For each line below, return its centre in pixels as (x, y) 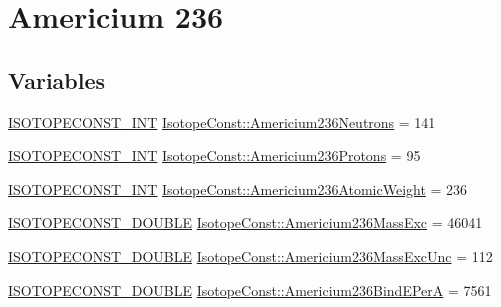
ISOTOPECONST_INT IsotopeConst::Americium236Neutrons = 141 (222, 121)
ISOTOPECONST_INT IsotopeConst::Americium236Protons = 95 (214, 155)
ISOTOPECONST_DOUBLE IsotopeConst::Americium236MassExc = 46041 (245, 222)
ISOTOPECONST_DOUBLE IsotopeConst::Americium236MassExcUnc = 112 (250, 255)
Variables (57, 79)
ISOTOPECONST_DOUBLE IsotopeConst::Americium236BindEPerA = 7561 (250, 289)
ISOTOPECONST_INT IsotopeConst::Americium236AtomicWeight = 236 (238, 188)
